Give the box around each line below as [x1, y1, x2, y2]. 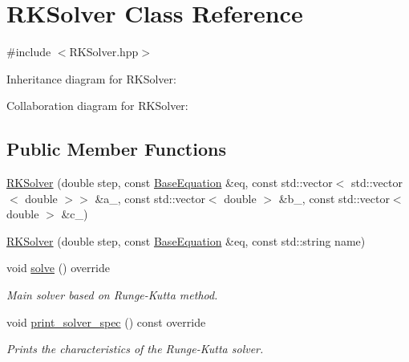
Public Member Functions [6, 136, 226, 161]
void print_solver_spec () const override [6, 313, 206, 330]
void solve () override [6, 259, 110, 276]
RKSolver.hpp [69, 43, 139, 60]
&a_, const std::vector [95, 189, 205, 206]
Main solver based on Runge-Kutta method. [6, 287, 218, 303]
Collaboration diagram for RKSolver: [6, 97, 188, 114]
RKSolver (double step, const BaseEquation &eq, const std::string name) [6, 232, 366, 249]
